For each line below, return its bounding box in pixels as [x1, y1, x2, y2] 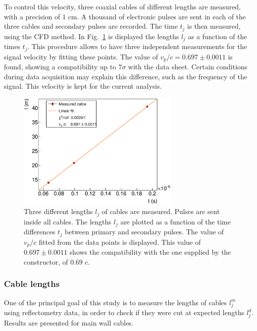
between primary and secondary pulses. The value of [64, 226, 224, 237]
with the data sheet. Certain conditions [128, 61, 248, 71]
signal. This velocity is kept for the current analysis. [4, 81, 162, 91]
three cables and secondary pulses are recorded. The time [4, 21, 178, 31]
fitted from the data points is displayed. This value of [39, 236, 201, 247]
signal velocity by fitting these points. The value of [4, 51, 158, 61]
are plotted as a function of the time [120, 216, 231, 226]
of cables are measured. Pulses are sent [102, 206, 220, 217]
